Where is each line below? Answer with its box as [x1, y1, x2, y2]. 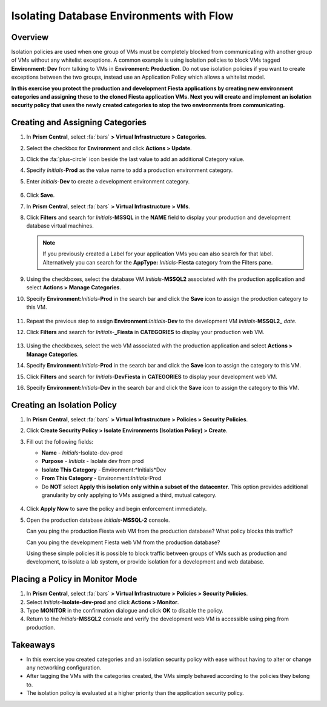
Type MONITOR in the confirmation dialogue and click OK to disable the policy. [26, 607, 224, 614]
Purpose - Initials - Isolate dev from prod [41, 458, 144, 465]
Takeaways [11, 639, 56, 650]
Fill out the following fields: [26, 438, 94, 445]
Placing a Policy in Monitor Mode [11, 574, 137, 584]
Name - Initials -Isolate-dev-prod [41, 449, 124, 456]
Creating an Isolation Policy [11, 400, 117, 410]
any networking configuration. [26, 664, 102, 671]
